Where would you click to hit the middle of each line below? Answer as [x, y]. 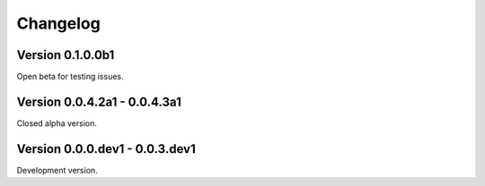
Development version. [57, 170]
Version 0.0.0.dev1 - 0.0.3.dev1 [106, 149]
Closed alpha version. [57, 123]
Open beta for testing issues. [70, 77]
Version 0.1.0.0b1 [66, 55]
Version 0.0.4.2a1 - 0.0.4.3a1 [99, 101]
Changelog [58, 23]
